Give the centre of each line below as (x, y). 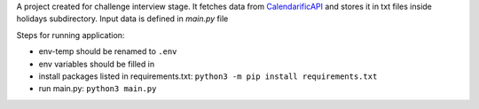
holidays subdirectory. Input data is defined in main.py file (122, 19)
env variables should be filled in (97, 64)
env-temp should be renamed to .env (108, 51)
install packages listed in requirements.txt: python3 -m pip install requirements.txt (208, 76)
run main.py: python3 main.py (98, 89)
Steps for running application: (71, 35)
